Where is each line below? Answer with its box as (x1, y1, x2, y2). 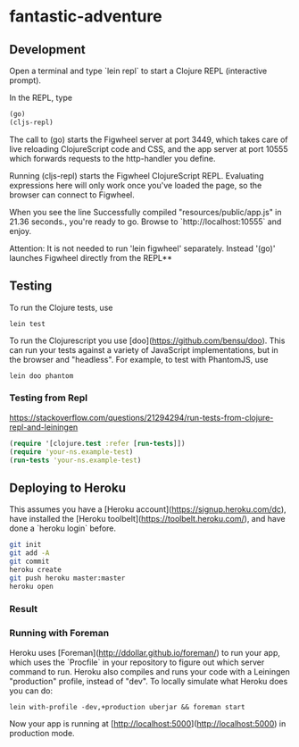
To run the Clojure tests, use (9, 302, 113, 313)
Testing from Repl (9, 391, 88, 404)
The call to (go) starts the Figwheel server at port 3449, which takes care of (9, 134, 288, 145)
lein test (9, 319, 46, 328)
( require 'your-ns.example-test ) (9, 447, 134, 457)
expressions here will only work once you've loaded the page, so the (9, 180, 262, 190)
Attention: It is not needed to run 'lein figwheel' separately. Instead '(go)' (9, 243, 276, 254)
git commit (9, 557, 50, 567)
